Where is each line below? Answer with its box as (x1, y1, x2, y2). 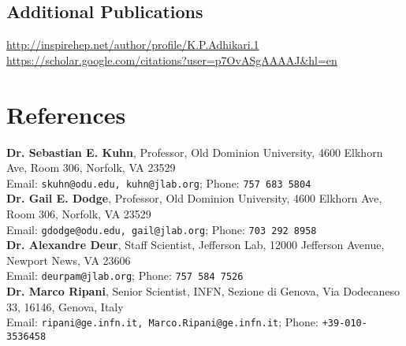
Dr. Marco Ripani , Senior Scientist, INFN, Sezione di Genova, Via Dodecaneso (6, 283, 400, 299)
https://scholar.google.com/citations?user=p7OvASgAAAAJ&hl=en (6, 51, 337, 68)
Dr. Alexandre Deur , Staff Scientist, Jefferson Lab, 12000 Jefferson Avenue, (6, 236, 385, 253)
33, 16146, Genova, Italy (6, 298, 124, 314)
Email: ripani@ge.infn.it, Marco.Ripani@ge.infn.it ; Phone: (6, 314, 318, 330)
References (6, 98, 126, 130)
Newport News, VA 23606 (6, 251, 131, 268)
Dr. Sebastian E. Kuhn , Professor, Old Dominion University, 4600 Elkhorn (6, 143, 383, 160)
